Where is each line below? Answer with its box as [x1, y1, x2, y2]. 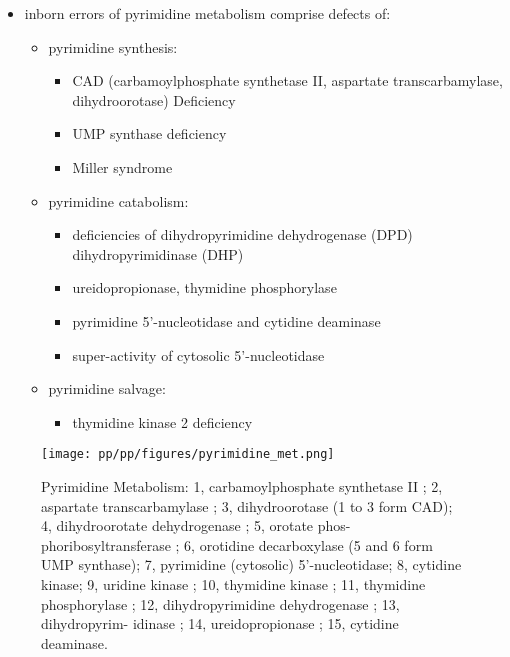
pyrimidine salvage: [48, 378, 166, 399]
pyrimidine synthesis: [48, 36, 178, 57]
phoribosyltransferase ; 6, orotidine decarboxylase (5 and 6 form [41, 534, 433, 555]
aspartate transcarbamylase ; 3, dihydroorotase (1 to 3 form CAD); [41, 495, 453, 516]
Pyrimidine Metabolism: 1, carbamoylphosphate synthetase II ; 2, [41, 475, 443, 496]
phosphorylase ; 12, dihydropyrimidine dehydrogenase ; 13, [41, 593, 400, 614]
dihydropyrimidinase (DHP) [72, 243, 244, 264]
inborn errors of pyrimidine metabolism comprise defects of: [24, 3, 391, 23]
